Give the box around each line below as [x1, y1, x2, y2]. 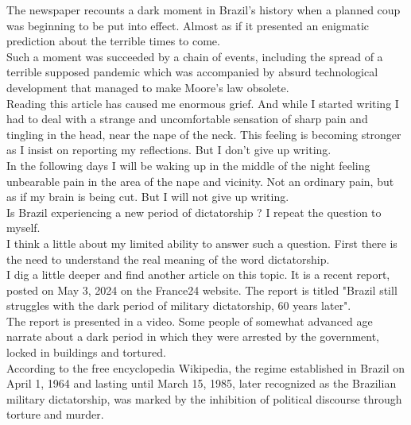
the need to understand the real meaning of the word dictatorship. [6, 250, 330, 267]
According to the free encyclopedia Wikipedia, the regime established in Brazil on [6, 359, 405, 376]
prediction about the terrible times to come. [6, 33, 220, 49]
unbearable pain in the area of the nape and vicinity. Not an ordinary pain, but [6, 172, 394, 189]
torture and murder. [6, 406, 104, 423]
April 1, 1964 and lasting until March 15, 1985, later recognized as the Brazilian [6, 375, 397, 392]
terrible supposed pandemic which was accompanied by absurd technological [6, 64, 378, 80]
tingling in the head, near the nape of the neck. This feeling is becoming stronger [6, 126, 401, 142]
